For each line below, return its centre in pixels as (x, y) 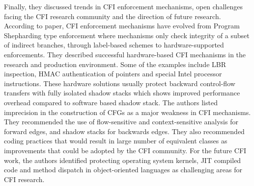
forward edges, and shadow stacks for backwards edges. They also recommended (124, 131)
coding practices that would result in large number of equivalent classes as (116, 141)
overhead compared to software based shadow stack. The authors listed (111, 102)
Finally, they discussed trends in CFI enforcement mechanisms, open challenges (123, 6)
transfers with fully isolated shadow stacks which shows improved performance (122, 93)
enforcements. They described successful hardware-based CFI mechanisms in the (125, 54)
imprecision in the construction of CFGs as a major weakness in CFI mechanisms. (127, 112)
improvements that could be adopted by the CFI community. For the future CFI (125, 150)
